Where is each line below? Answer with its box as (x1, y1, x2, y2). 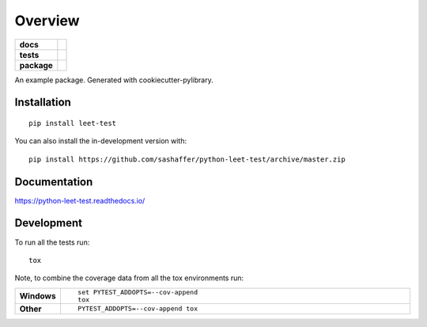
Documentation (14, 175, 93, 188)
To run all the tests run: (14, 238, 90, 247)
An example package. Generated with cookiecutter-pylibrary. (14, 75, 213, 85)
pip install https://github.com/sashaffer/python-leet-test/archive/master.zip (28, 154, 346, 164)
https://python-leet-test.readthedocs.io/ (14, 196, 145, 205)
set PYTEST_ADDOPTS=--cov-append (77, 287, 198, 296)
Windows (19, 290, 56, 301)
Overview (14, 12, 80, 29)
